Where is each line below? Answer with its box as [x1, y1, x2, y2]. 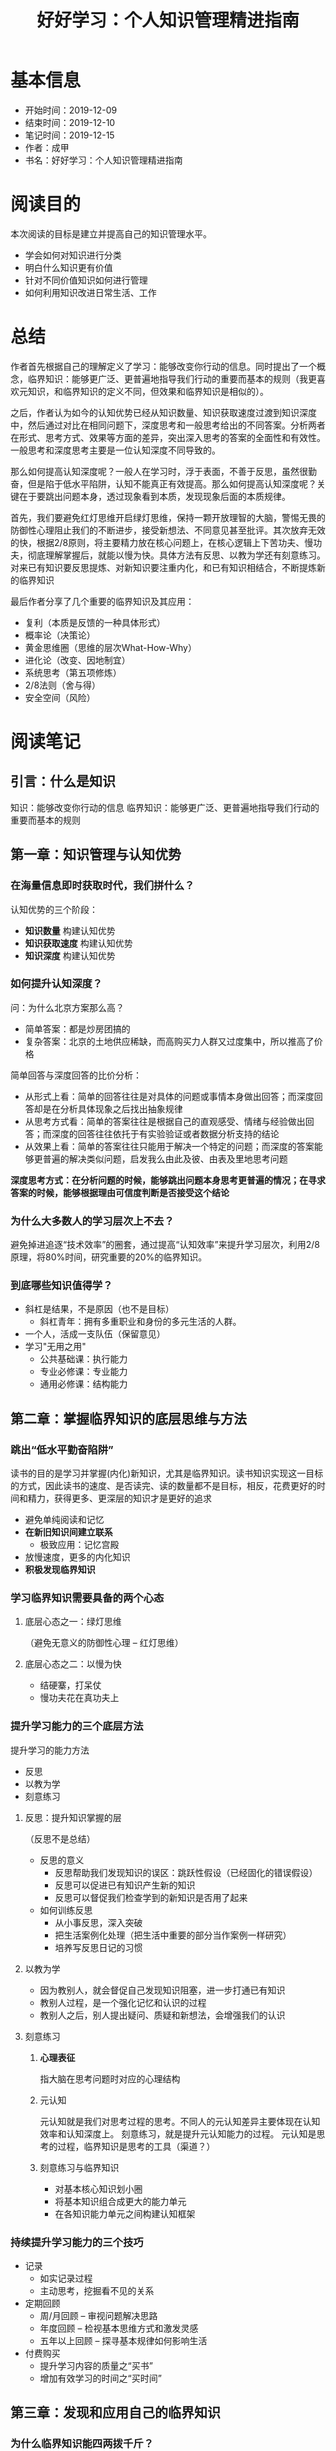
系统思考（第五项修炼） [24, 666, 122, 678]
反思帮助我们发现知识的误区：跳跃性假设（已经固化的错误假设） [54, 1866, 318, 1878]
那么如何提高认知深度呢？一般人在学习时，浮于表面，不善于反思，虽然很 [10, 465, 308, 477]
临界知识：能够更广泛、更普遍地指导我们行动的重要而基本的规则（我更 [27, 372, 317, 385]
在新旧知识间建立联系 [24, 1526, 113, 1538]
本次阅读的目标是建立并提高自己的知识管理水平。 [10, 227, 212, 240]
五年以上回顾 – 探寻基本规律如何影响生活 [39, 2334, 208, 2346]
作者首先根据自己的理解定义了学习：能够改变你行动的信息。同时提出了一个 [10, 360, 317, 372]
